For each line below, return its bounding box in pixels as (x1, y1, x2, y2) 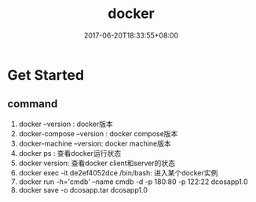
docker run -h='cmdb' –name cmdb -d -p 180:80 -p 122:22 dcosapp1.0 (18, 177, 248, 186)
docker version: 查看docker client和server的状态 (18, 158, 176, 168)
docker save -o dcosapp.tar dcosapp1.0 (18, 185, 148, 194)
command (7, 97, 58, 110)
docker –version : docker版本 (18, 119, 113, 128)
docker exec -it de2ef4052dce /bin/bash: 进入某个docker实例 (18, 168, 218, 177)
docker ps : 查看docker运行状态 (18, 148, 122, 157)
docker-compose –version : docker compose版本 (18, 128, 178, 138)
